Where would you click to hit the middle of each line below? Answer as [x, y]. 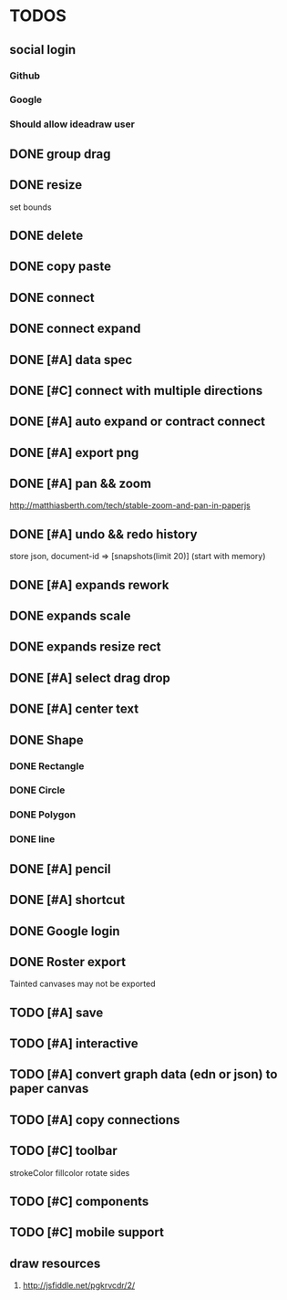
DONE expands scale [70, 616]
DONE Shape [46, 740]
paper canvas [49, 1089]
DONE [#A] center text [74, 709]
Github [25, 76]
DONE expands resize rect [85, 647]
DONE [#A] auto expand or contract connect [138, 422]
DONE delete [46, 235]
